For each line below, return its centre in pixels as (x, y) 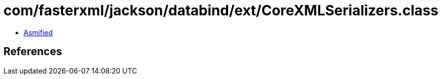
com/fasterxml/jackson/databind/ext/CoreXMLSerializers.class (221, 10)
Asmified (38, 32)
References (33, 52)
